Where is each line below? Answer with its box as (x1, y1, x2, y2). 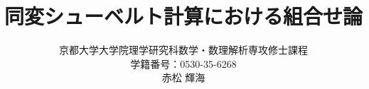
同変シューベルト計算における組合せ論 (4, 1, 363, 30)
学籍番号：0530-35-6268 (130, 56, 237, 71)
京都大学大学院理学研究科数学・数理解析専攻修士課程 (59, 42, 308, 57)
